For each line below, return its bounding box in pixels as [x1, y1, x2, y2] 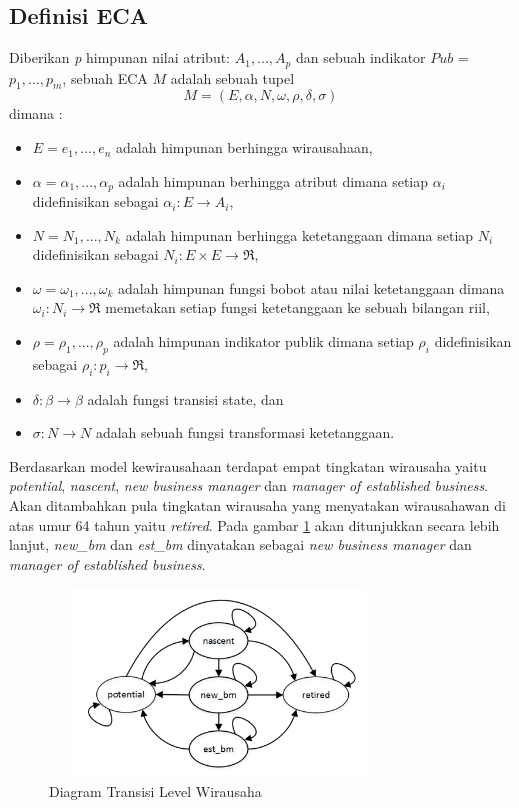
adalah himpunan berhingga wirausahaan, [116, 137, 373, 158]
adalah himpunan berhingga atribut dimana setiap [118, 170, 429, 191]
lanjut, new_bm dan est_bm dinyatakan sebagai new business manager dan [9, 534, 472, 555]
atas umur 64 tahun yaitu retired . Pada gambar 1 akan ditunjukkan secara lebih [9, 514, 500, 535]
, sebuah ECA [62, 67, 148, 88]
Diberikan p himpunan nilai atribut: [9, 47, 231, 68]
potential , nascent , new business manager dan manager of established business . [9, 475, 489, 496]
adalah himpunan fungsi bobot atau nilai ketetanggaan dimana [118, 277, 505, 298]
